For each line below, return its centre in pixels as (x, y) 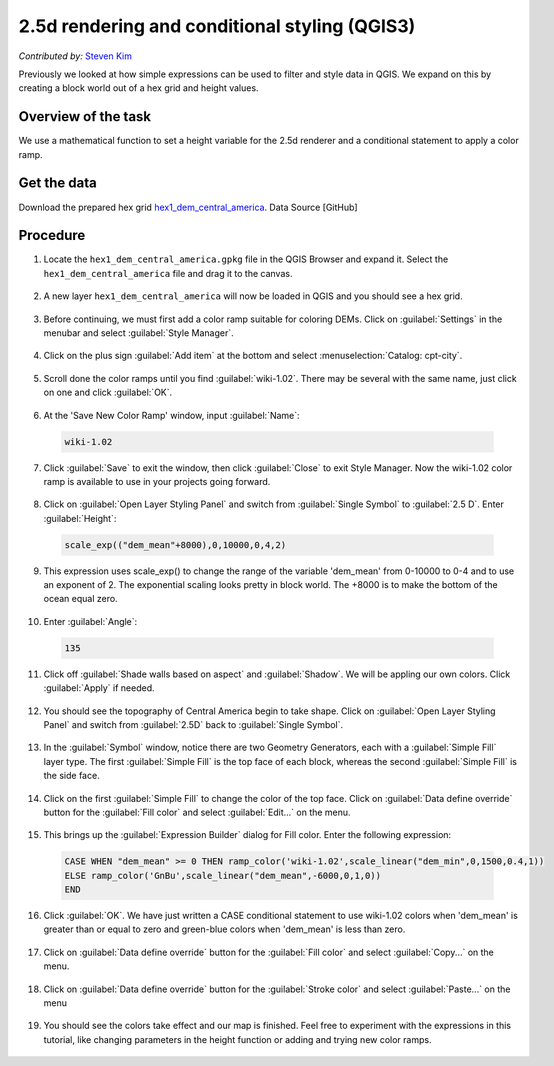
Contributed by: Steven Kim (75, 56)
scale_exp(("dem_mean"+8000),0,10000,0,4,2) (175, 544)
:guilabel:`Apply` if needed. (99, 688)
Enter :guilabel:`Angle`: (90, 621)
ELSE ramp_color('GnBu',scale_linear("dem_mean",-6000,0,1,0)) (223, 875)
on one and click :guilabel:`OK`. (108, 392)
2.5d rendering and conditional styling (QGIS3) (217, 26)
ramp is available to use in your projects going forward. (157, 481)
